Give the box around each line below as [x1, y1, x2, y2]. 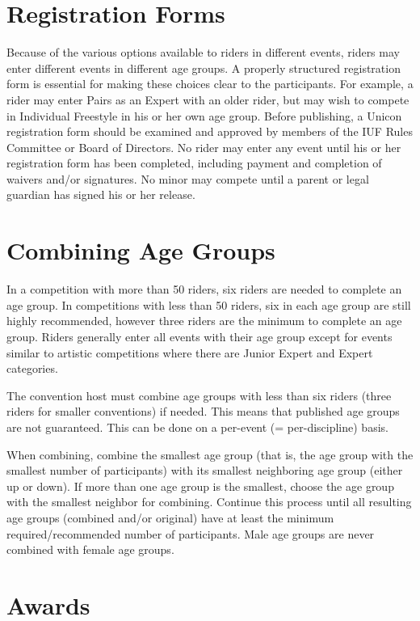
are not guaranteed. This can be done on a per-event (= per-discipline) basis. [6, 418, 388, 435]
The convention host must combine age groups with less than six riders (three [6, 387, 392, 403]
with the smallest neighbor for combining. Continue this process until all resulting [6, 493, 412, 510]
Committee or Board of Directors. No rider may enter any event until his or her [6, 138, 401, 155]
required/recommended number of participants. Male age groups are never [6, 525, 375, 542]
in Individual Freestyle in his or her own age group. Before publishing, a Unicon [6, 107, 402, 124]
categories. [6, 360, 58, 377]
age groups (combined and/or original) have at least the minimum [6, 509, 334, 526]
